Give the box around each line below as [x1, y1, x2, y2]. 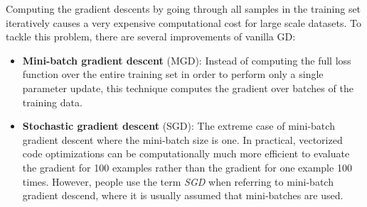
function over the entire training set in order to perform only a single [22, 67, 324, 82]
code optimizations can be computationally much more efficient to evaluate [22, 146, 350, 161]
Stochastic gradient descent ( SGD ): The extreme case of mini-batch [22, 118, 335, 133]
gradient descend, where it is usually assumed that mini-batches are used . [22, 188, 344, 203]
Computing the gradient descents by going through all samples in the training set [6, 1, 361, 16]
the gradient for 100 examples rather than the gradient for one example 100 [22, 160, 352, 174]
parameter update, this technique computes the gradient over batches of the [22, 80, 353, 95]
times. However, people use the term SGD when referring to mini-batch [22, 174, 334, 189]
